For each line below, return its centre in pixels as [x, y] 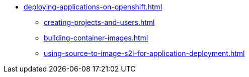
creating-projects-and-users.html [99, 22]
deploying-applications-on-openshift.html [93, 7]
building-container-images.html [96, 38]
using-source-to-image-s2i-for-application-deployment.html [144, 53]
